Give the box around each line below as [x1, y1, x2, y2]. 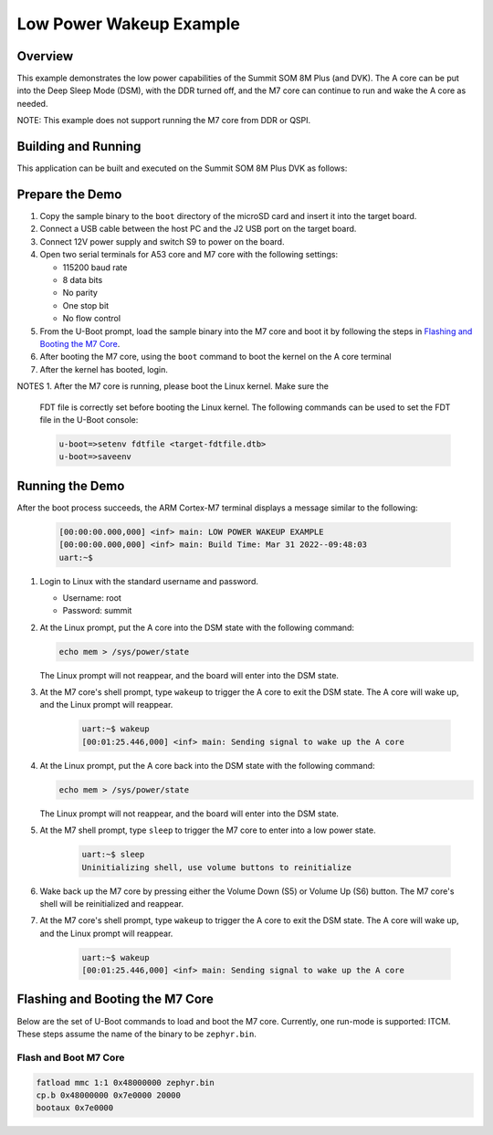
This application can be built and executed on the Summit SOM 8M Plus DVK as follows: [16, 163, 348, 173]
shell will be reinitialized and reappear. [39, 898, 184, 909]
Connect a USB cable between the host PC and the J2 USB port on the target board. [39, 224, 357, 235]
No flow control [62, 313, 121, 324]
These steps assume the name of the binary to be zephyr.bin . [16, 1028, 257, 1039]
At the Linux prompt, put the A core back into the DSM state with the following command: [39, 760, 375, 771]
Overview [16, 48, 74, 64]
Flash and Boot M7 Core [16, 1051, 125, 1064]
